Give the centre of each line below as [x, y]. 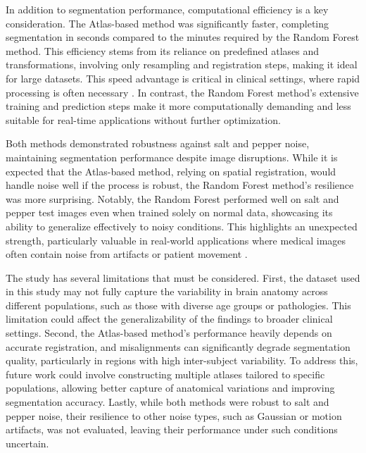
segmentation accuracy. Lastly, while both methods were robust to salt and [168, 402]
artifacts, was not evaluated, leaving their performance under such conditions [172, 429]
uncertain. [27, 443]
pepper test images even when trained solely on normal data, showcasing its [169, 212]
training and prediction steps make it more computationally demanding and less [178, 106]
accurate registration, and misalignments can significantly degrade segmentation [178, 346]
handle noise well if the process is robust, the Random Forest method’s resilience [180, 185]
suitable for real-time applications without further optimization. [143, 119]
